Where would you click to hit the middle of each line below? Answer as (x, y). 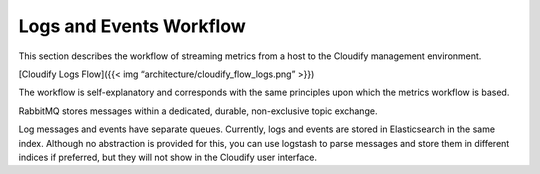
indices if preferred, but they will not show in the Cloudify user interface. (168, 157)
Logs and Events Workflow (132, 26)
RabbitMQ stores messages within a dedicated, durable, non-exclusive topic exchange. (198, 111)
